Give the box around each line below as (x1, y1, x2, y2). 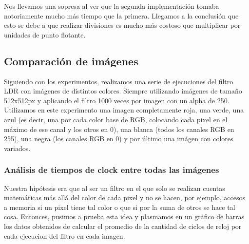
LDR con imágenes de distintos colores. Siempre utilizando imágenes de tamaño (4, 86, 242, 96)
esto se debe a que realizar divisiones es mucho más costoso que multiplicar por (4, 20, 241, 30)
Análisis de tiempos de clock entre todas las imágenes (4, 164, 219, 176)
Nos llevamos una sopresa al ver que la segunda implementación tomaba (4, 1, 219, 11)
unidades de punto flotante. (4, 29, 86, 39)
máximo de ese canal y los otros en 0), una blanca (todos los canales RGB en (4, 124, 234, 134)
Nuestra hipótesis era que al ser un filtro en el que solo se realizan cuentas (4, 183, 225, 193)
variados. (4, 143, 31, 153)
